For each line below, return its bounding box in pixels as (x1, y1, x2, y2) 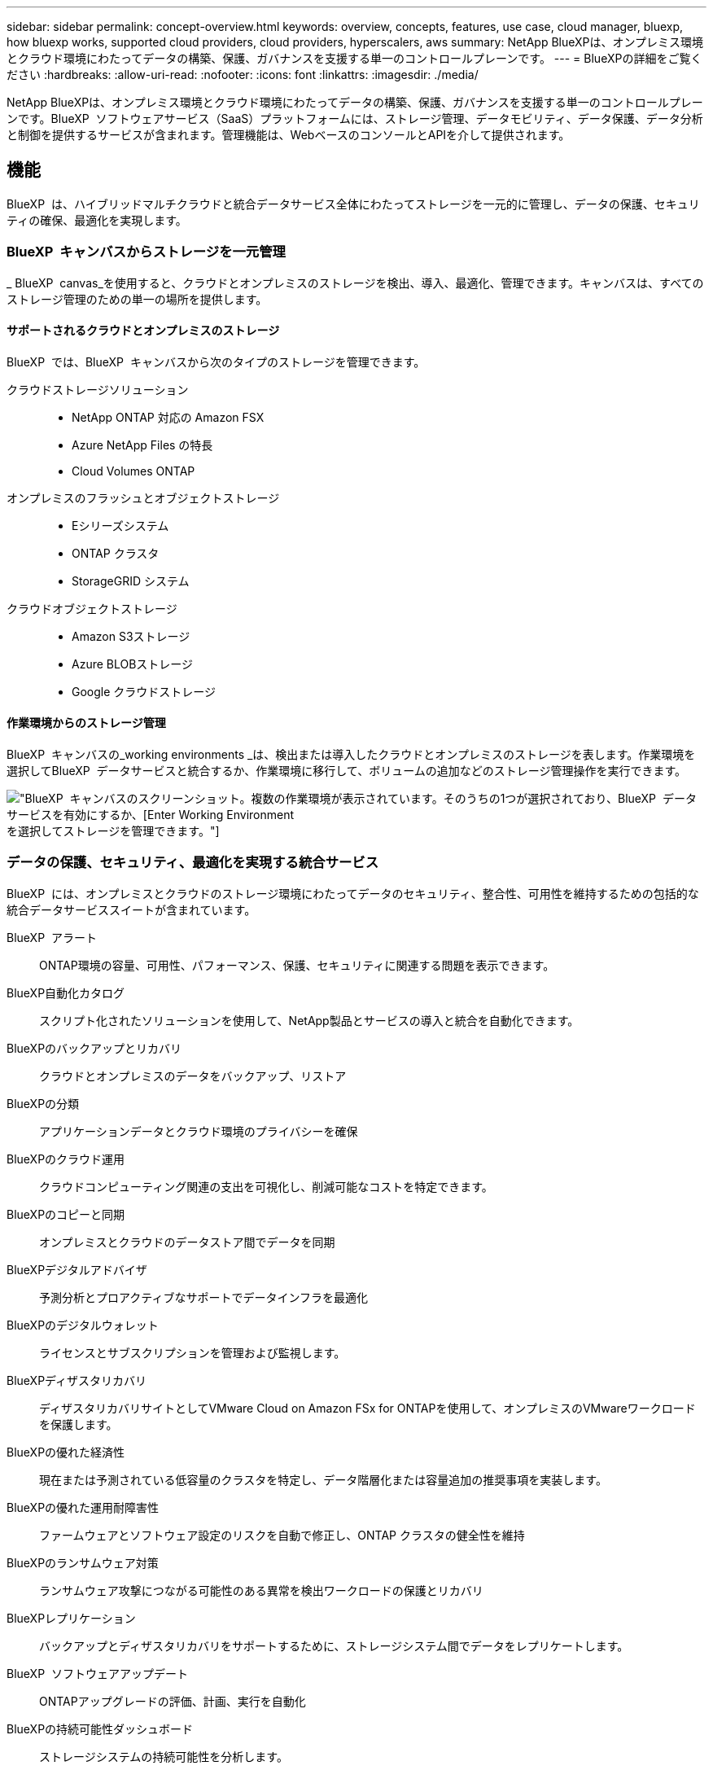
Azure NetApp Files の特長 (72, 437, 213, 452)
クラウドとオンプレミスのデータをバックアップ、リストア (39, 1068, 347, 1083)
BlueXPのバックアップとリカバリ (7, 1041, 182, 1055)
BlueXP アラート (7, 930, 97, 944)
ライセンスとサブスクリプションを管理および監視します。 (39, 1345, 346, 1360)
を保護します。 (39, 1417, 118, 1431)
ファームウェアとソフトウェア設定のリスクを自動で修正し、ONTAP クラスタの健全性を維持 (39, 1527, 525, 1542)
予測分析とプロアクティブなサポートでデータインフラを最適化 (39, 1290, 369, 1304)
